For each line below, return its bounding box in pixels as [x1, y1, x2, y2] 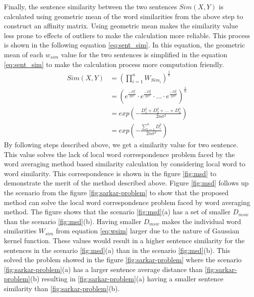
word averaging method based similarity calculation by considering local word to [4, 159, 246, 169]
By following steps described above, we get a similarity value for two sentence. [4, 139, 238, 149]
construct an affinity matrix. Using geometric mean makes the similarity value [4, 21, 238, 31]
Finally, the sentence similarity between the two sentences [4, 1, 177, 11]
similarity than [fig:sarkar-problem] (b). [4, 283, 120, 293]
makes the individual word [162, 216, 241, 226]
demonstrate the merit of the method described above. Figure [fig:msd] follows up [4, 178, 249, 188]
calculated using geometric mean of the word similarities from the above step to [4, 11, 243, 21]
